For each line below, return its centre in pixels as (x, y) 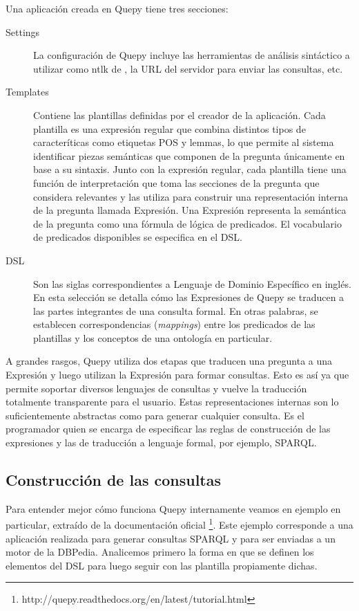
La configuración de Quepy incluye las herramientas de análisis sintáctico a (192, 55)
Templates (27, 92)
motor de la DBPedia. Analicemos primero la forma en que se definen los (160, 552)
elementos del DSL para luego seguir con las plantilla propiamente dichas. (162, 565)
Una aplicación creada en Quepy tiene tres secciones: (117, 8)
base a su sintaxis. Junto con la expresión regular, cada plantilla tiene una (190, 169)
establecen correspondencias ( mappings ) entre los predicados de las (174, 324)
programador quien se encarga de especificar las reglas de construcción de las (168, 429)
